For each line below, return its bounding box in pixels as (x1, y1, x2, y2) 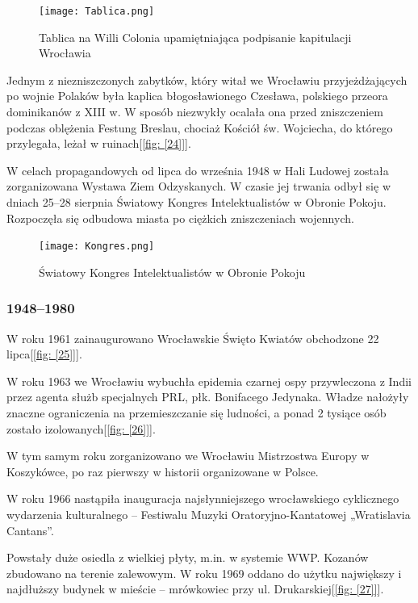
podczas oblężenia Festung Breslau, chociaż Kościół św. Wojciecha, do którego (6, 119, 393, 136)
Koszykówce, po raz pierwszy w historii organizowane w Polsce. (6, 463, 319, 479)
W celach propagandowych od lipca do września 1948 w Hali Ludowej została (6, 161, 389, 178)
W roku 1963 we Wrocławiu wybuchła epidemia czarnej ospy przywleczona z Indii (6, 372, 412, 389)
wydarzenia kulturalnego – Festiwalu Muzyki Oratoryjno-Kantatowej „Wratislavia (6, 506, 411, 522)
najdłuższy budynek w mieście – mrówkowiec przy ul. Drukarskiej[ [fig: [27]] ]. (6, 580, 384, 597)
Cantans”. (6, 521, 54, 538)
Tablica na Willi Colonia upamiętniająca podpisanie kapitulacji (39, 28, 352, 45)
